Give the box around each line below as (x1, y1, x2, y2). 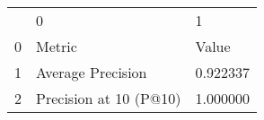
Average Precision (36, 62, 147, 82)
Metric (36, 36, 77, 56)
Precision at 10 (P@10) (36, 88, 181, 108)
